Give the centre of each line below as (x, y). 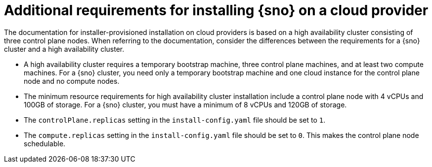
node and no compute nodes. (72, 81)
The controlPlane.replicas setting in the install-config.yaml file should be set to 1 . (175, 120)
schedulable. (45, 143)
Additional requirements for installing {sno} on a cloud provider (216, 10)
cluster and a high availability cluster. (64, 49)
